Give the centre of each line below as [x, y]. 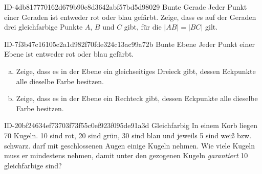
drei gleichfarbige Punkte [43, 27]
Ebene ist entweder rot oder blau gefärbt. [69, 54]
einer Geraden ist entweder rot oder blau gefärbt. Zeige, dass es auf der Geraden [130, 17]
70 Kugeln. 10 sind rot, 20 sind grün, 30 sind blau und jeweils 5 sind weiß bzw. [128, 135]
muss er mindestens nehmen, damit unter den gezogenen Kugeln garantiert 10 [126, 155]
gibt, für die [143, 27]
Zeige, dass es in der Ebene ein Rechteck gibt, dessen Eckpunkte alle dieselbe [137, 98]
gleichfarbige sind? [33, 165]
